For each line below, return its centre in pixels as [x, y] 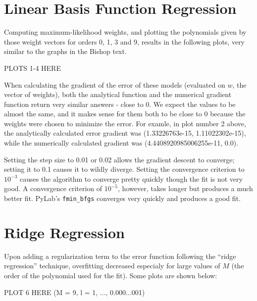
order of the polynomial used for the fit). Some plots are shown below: [111, 275]
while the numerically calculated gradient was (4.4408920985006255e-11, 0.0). [121, 143]
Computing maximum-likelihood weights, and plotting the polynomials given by [125, 32]
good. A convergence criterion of [53, 188]
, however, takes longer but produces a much [185, 188]
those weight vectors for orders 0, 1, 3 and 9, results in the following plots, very [125, 41]
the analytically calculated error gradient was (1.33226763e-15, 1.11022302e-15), [125, 133]
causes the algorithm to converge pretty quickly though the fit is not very [131, 178]
